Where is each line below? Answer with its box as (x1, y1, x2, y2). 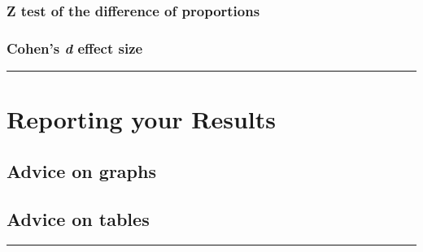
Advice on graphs (7, 158, 156, 183)
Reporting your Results (7, 102, 277, 136)
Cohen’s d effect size (7, 37, 143, 58)
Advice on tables (7, 206, 150, 231)
